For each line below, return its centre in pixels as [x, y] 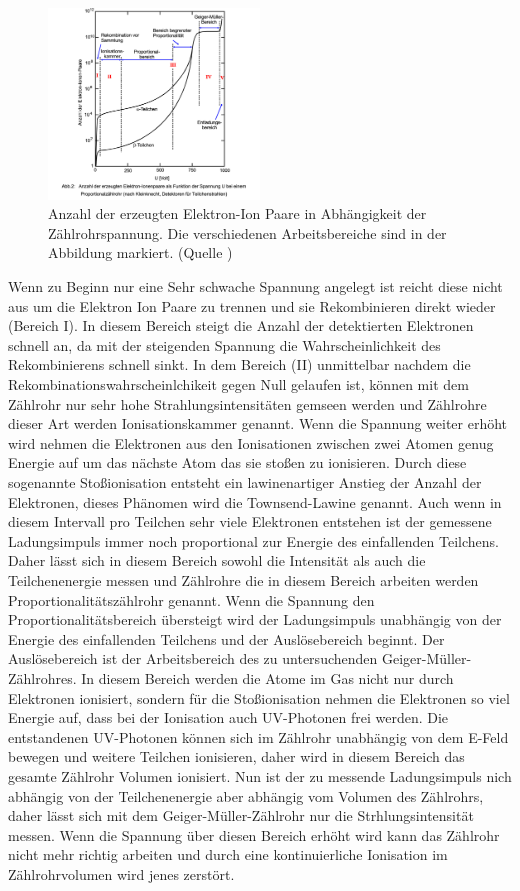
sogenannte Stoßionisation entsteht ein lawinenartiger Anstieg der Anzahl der [245, 482]
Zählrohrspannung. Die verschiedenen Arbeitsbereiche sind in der [247, 232]
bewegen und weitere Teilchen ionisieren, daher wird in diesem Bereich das [236, 756]
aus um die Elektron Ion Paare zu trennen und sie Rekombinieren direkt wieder [252, 305]
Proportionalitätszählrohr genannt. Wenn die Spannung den [191, 599]
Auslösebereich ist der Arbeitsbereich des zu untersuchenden [193, 658]
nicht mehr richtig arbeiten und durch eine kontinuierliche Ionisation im [228, 854]
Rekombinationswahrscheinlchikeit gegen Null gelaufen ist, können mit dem [238, 384]
